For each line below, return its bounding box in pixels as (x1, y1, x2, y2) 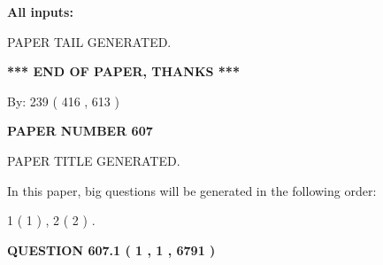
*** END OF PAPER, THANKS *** (7, 62, 240, 81)
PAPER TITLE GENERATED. (7, 151, 180, 169)
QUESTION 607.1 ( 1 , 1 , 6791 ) (7, 240, 216, 259)
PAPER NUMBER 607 (7, 121, 153, 140)
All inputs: (7, 3, 73, 20)
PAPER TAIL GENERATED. (7, 32, 172, 51)
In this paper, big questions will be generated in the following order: (7, 181, 377, 199)
